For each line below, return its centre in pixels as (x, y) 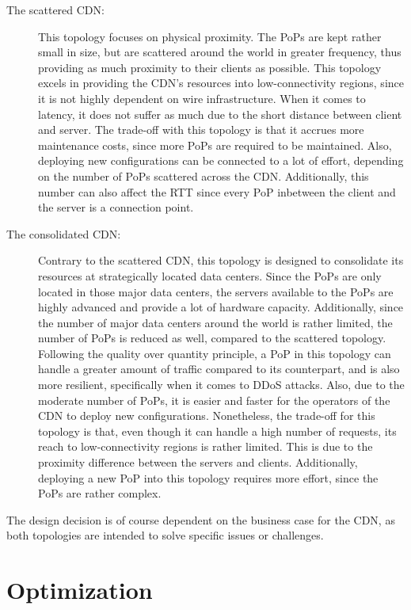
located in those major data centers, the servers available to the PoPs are (216, 291)
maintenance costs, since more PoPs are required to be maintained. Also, (215, 145)
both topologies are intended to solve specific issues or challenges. (165, 535)
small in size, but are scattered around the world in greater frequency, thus (220, 52)
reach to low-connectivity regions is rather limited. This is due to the (205, 446)
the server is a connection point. (116, 207)
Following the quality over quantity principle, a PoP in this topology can (215, 353)
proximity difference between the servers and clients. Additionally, (198, 462)
